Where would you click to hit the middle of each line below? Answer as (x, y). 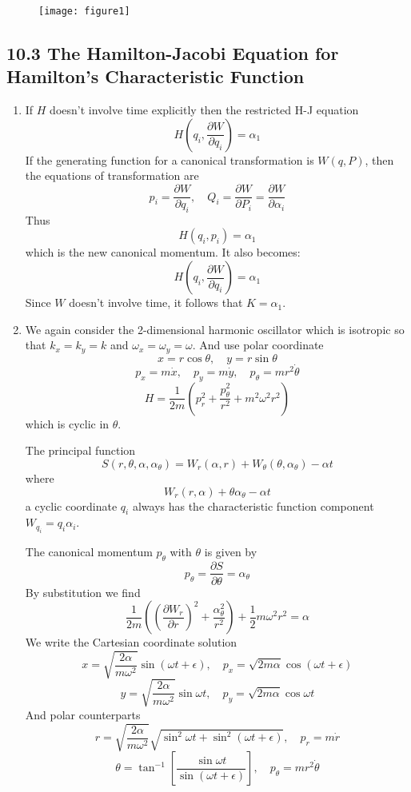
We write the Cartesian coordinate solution (131, 642)
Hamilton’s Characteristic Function (156, 76)
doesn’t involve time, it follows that (156, 302)
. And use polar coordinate (258, 345)
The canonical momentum (89, 551)
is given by (231, 551)
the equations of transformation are (112, 175)
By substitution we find (83, 592)
